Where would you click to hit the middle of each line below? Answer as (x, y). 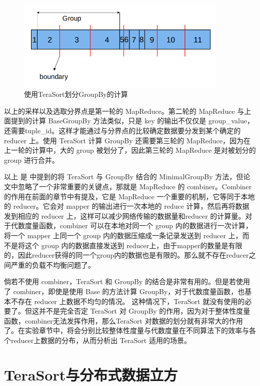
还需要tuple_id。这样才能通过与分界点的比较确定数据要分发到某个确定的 (122, 131)
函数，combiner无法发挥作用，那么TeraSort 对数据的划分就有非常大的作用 (123, 320)
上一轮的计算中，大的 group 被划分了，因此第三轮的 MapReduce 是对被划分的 (130, 150)
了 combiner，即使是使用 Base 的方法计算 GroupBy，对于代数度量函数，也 (124, 291)
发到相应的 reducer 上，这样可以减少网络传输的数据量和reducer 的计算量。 (125, 215)
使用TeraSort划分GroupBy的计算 (76, 94)
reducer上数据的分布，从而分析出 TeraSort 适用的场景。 (101, 340)
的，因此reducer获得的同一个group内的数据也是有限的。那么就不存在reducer (126, 255)
